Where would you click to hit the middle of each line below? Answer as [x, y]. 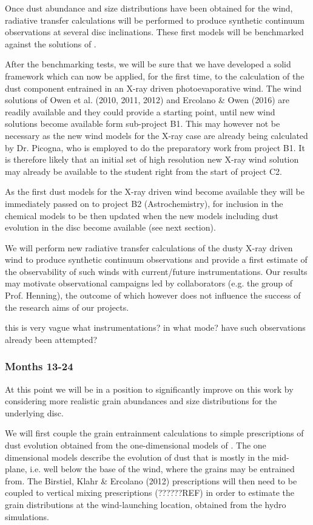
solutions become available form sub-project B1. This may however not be [143, 124]
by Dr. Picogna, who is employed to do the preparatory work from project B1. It [155, 147]
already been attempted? [51, 339]
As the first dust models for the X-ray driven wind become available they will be [155, 191]
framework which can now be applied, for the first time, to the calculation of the [155, 76]
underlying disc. [34, 412]
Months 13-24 [39, 366]
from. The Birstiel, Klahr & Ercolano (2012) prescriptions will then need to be [151, 480]
